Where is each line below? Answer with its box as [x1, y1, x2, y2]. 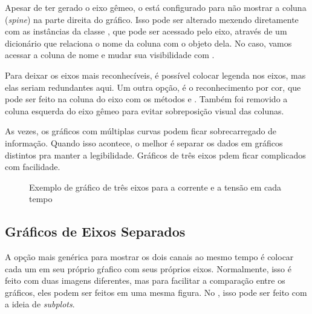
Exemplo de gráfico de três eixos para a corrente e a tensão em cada [29, 180, 282, 193]
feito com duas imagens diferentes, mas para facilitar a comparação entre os [5, 274, 285, 287]
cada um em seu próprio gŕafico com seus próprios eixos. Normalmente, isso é [5, 262, 291, 275]
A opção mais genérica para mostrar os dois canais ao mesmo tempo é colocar [5, 250, 294, 263]
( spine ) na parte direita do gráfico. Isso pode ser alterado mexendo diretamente [5, 13, 299, 25]
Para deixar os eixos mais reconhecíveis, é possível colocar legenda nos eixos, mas [5, 68, 306, 81]
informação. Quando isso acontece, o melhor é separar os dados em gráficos [5, 136, 283, 149]
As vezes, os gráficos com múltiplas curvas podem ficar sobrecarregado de [5, 125, 277, 137]
